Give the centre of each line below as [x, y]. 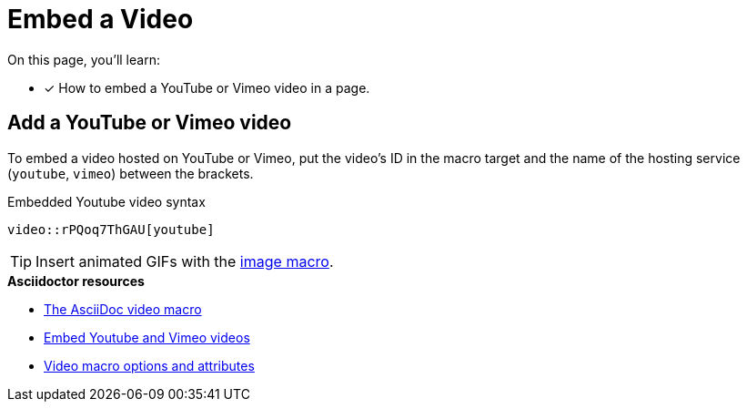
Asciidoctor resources [76, 281]
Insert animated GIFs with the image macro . [185, 261]
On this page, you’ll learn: [84, 59]
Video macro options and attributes [149, 365]
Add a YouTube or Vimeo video [150, 123]
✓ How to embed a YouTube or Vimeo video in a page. [207, 87]
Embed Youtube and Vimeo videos [147, 337]
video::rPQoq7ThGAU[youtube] [111, 229]
